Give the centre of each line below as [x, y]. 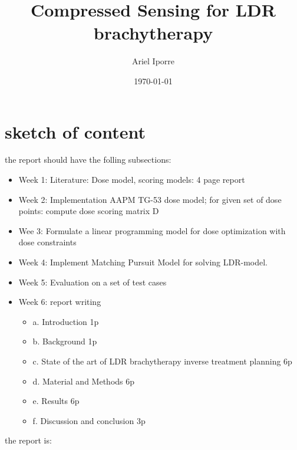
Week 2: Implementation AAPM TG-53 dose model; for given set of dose [150, 199]
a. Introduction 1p [66, 321]
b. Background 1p [65, 341]
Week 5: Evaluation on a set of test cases [93, 282]
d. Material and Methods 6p [84, 381]
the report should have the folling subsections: [88, 160]
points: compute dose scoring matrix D [89, 211]
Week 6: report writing [60, 302]
